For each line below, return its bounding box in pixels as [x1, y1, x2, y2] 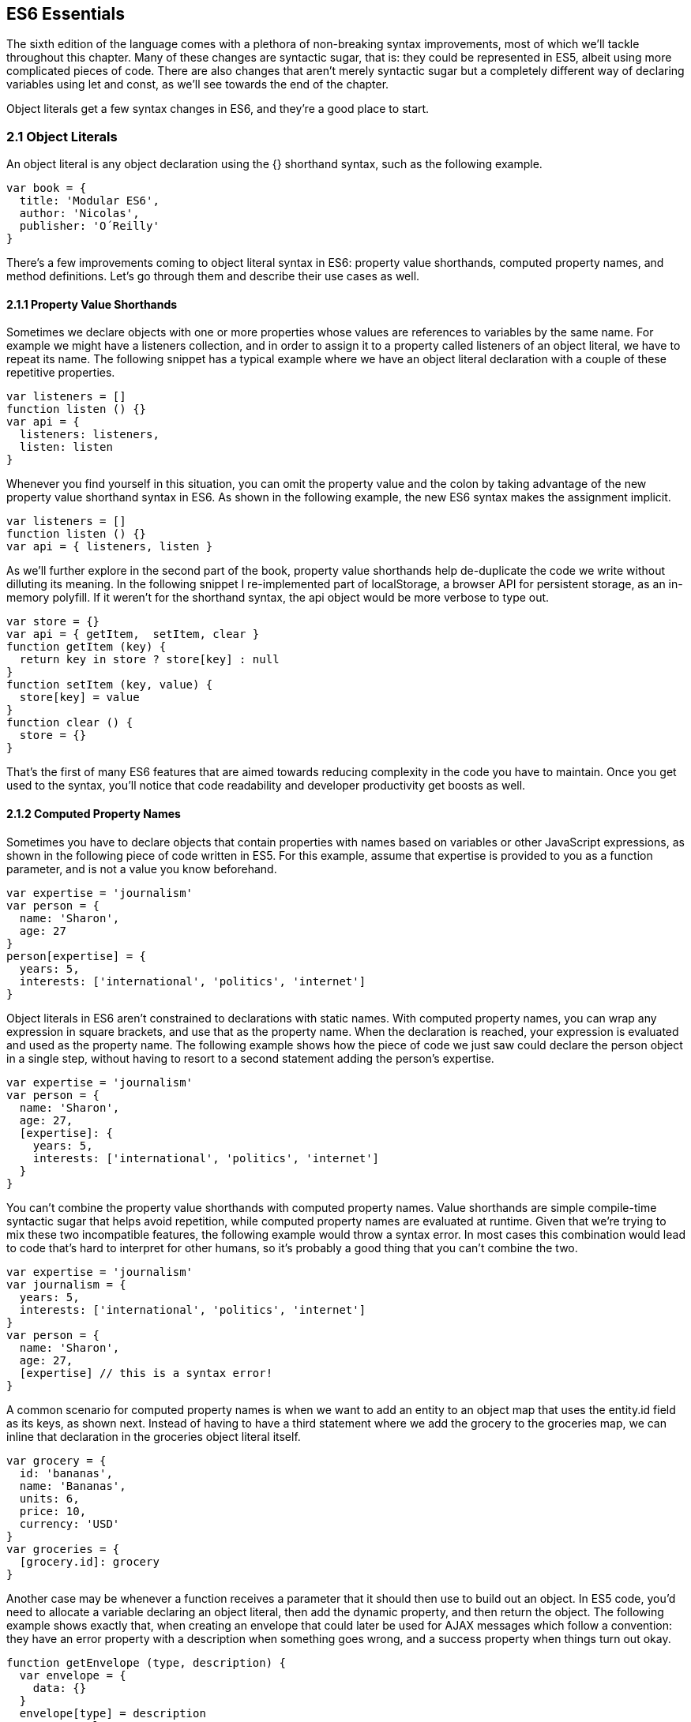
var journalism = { [6, 1277, 126, 1291]
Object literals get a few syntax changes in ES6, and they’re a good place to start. [6, 102, 430, 116]
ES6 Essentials [6, 4, 126, 24]
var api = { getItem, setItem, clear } [6, 628, 260, 641]
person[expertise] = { [6, 949, 147, 962]
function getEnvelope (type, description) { [6, 1656, 287, 1669]
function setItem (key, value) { [6, 678, 213, 692]
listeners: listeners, [19, 428, 160, 441]
